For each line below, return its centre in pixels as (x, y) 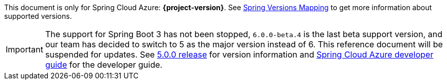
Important (24, 49)
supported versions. (38, 16)
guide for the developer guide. (104, 65)
